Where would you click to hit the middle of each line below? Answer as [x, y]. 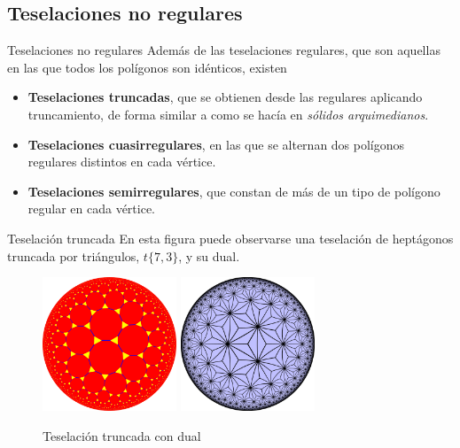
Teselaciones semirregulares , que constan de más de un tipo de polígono [234, 191]
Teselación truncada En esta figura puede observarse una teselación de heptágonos [230, 238]
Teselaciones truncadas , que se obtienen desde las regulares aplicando [225, 97]
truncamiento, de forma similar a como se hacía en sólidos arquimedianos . [228, 114]
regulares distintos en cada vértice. [122, 162]
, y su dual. [209, 255]
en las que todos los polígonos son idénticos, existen [147, 67]
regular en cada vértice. [92, 209]
